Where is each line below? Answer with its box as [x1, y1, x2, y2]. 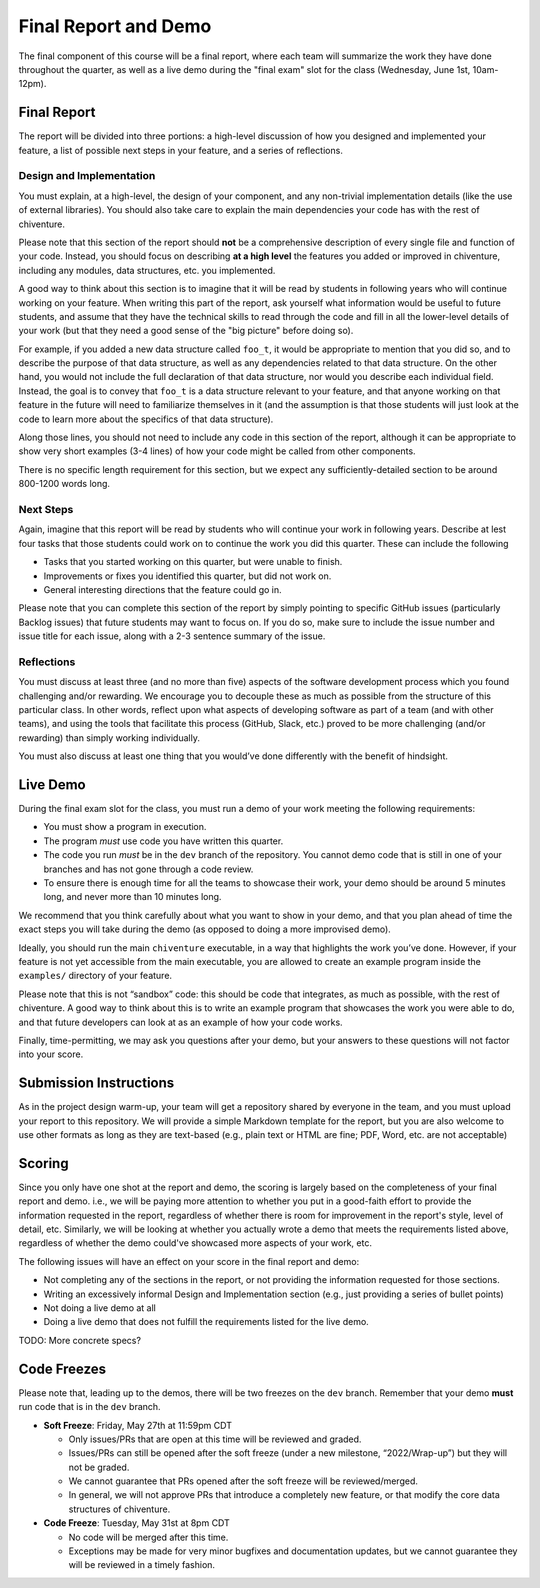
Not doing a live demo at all [43, 1302, 157, 1314]
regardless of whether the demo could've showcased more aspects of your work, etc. [18, 1237, 372, 1249]
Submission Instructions [18, 1075, 175, 1092]
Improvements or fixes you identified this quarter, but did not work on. [43, 570, 332, 582]
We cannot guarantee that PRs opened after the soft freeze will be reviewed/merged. [68, 1475, 419, 1487]
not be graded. [68, 1461, 130, 1473]
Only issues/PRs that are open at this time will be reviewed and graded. [68, 1433, 362, 1445]
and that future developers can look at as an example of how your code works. [18, 1016, 344, 1028]
